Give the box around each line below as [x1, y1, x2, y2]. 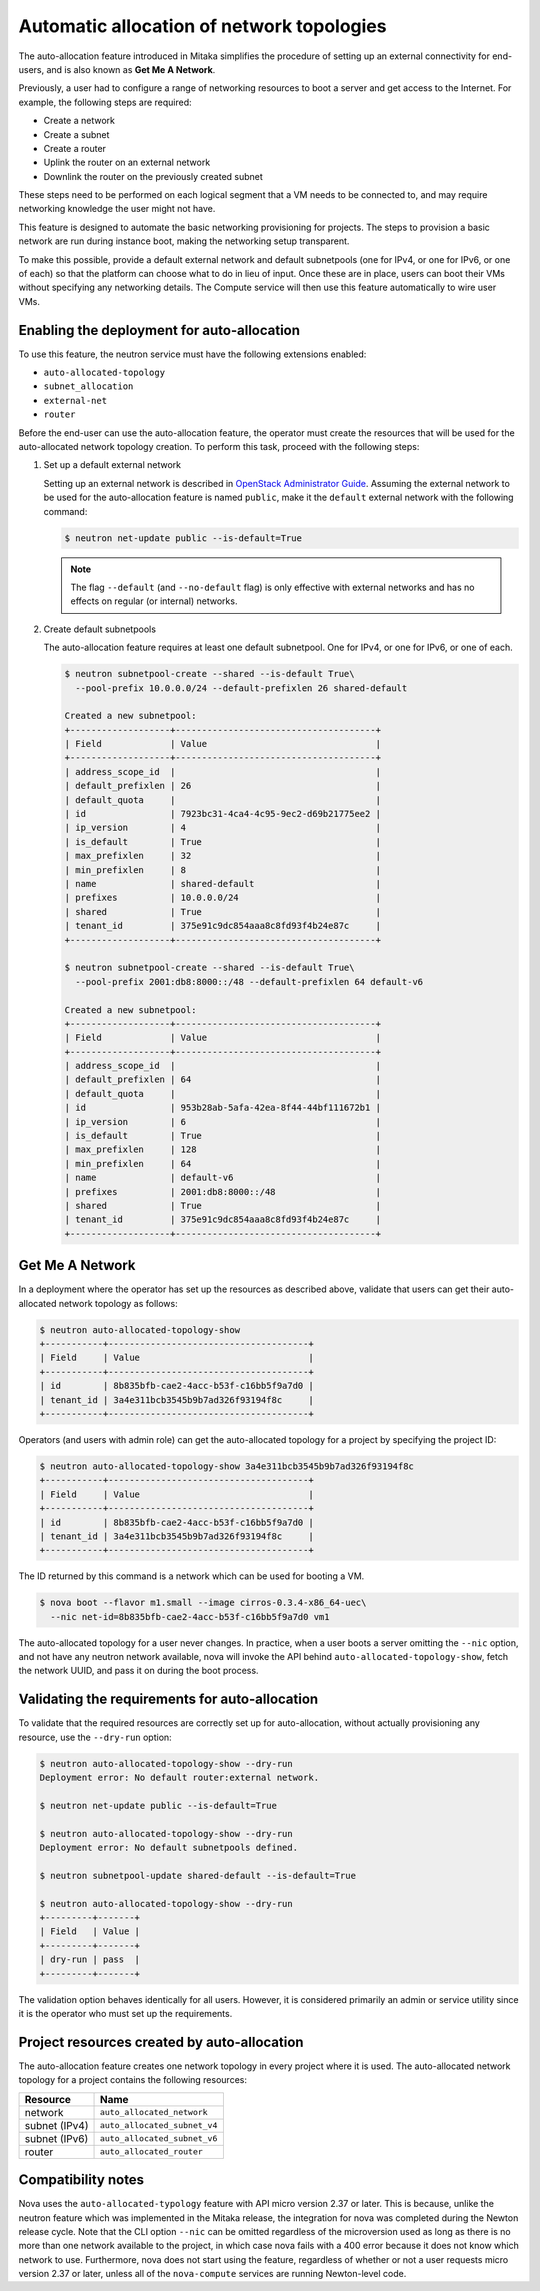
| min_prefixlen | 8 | [64, 864, 382, 875]
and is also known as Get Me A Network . [46, 63, 216, 75]
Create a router [43, 142, 107, 154]
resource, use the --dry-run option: [18, 1731, 172, 1743]
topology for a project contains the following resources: [18, 2074, 247, 2086]
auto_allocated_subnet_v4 [99, 2120, 218, 2131]
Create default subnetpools [43, 623, 157, 635]
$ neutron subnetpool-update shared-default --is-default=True [39, 1870, 357, 1881]
